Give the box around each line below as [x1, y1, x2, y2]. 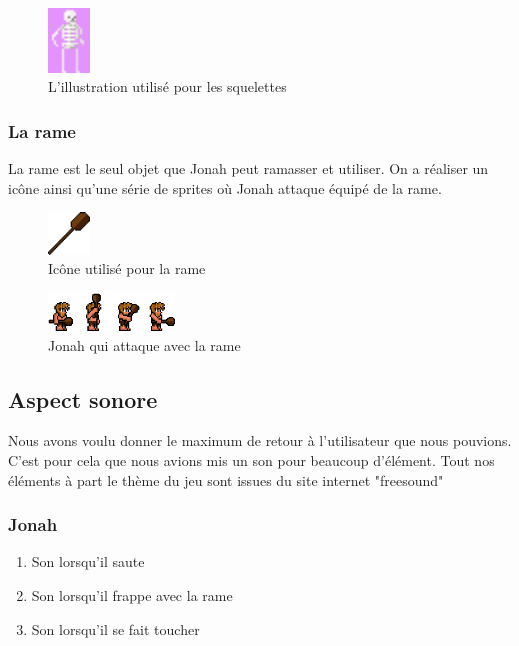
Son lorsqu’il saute [31, 551, 145, 572]
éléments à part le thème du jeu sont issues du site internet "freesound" [8, 469, 444, 490]
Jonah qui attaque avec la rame [48, 334, 241, 355]
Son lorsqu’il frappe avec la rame [31, 584, 233, 605]
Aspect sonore [8, 383, 158, 414]
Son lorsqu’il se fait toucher [31, 618, 200, 639]
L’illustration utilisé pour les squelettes [48, 76, 287, 97]
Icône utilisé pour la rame [48, 258, 206, 279]
